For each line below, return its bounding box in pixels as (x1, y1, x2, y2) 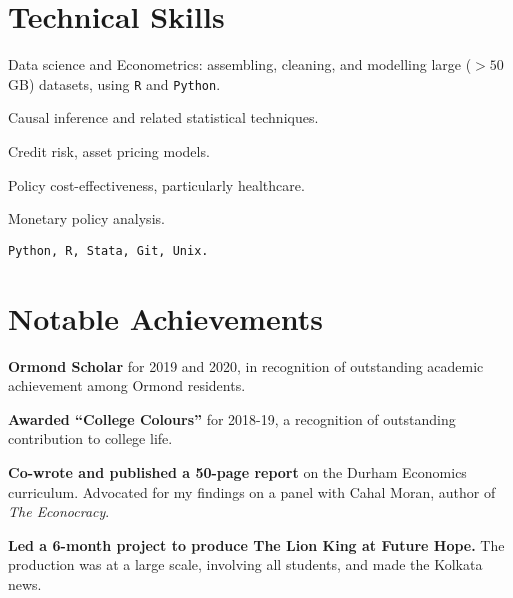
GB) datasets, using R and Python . (8, 73, 221, 94)
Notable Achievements (8, 297, 323, 338)
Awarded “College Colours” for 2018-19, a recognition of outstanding (8, 408, 456, 429)
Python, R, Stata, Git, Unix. (8, 243, 209, 258)
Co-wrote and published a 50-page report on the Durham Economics (8, 461, 467, 482)
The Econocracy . (8, 501, 110, 522)
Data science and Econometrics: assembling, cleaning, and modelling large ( (8, 54, 472, 75)
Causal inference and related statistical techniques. (8, 107, 319, 128)
